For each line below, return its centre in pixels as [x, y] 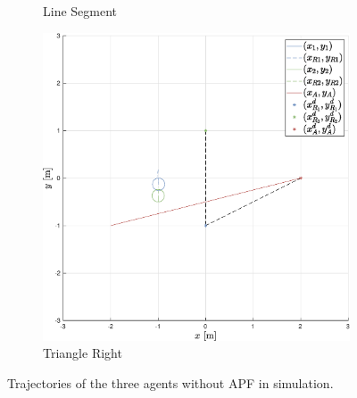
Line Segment [80, 11]
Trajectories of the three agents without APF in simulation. [170, 382]
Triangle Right [83, 353]
